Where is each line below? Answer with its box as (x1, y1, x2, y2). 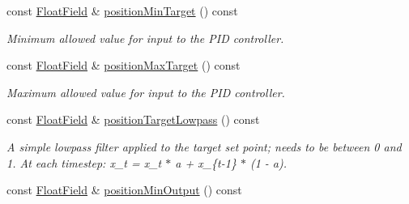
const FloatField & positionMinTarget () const (6, 2, 238, 19)
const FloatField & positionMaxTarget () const (6, 57, 241, 74)
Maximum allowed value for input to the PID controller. (6, 83, 285, 100)
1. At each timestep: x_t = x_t (6, 154, 162, 171)
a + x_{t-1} (175, 154, 236, 171)
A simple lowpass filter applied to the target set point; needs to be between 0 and (6, 138, 402, 155)
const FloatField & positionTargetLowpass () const (6, 111, 260, 128)
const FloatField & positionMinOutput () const (6, 181, 242, 198)
